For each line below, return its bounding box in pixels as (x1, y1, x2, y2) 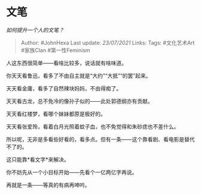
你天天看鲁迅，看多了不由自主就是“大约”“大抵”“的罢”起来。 (6, 72, 151, 79)
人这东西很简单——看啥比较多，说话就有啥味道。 (6, 59, 127, 66)
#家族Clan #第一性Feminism (20, 46, 91, 54)
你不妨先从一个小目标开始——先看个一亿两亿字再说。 (6, 168, 138, 175)
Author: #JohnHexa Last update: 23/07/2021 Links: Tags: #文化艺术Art (20, 39, 195, 46)
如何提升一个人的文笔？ (6, 26, 64, 34)
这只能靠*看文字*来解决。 (6, 156, 70, 163)
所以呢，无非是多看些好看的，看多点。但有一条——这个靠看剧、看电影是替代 (6, 135, 195, 143)
